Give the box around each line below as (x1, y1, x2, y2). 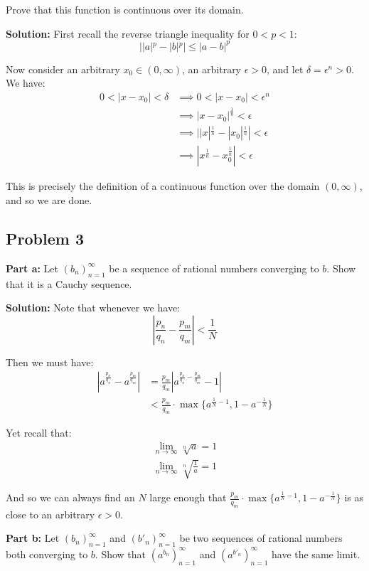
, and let (267, 61, 304, 76)
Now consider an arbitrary (6, 61, 120, 76)
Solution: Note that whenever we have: (6, 300, 181, 315)
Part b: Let (6, 530, 60, 545)
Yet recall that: (6, 425, 72, 440)
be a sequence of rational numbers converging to (109, 260, 319, 275)
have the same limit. (271, 546, 360, 561)
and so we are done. (6, 192, 92, 207)
